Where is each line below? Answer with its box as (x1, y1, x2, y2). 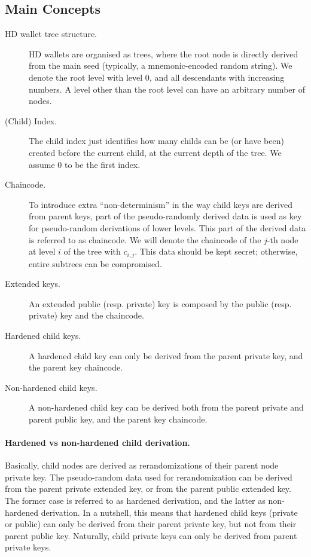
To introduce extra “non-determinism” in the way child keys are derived (29, 198, 292, 210)
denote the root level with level (29, 71, 143, 83)
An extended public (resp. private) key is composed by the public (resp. (29, 297, 292, 310)
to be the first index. (65, 158, 141, 170)
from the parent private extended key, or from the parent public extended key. (5, 482, 291, 495)
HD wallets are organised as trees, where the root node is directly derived (29, 47, 298, 60)
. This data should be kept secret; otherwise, (135, 245, 298, 258)
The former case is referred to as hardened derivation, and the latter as (5, 494, 266, 507)
